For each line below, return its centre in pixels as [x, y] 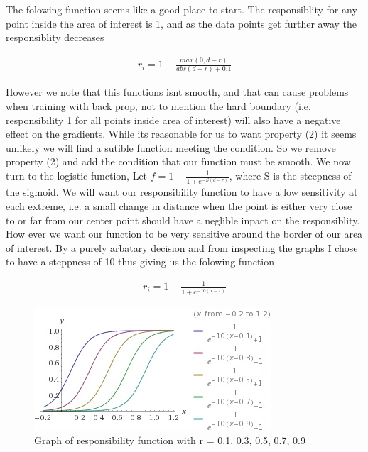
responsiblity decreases [55, 37]
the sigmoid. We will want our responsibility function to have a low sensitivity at [182, 192]
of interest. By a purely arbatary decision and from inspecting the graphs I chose [182, 247]
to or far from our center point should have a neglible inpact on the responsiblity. [183, 220]
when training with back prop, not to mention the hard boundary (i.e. [158, 106]
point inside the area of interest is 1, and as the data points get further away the [182, 23]
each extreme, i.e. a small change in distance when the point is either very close [179, 205]
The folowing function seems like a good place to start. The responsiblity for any [182, 9]
